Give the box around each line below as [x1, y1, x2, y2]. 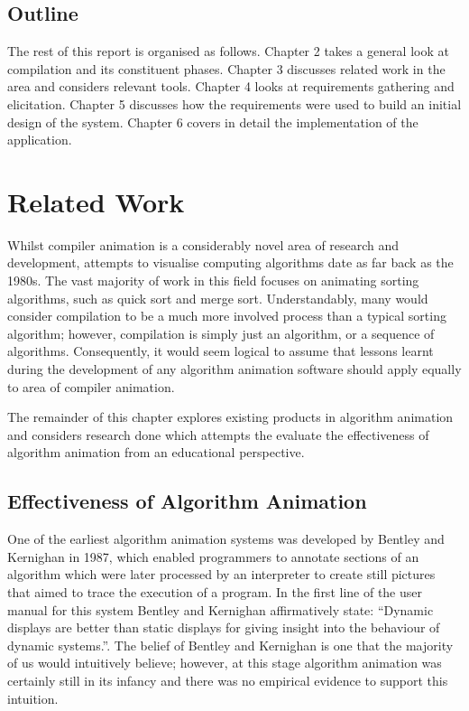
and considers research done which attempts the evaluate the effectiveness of [7, 425, 429, 444]
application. [7, 130, 72, 149]
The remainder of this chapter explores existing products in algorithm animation [7, 407, 454, 426]
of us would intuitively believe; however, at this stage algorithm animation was [7, 653, 442, 672]
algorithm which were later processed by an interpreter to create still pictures [7, 565, 436, 584]
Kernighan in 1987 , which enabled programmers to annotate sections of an [7, 547, 419, 566]
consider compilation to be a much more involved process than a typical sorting [7, 306, 446, 325]
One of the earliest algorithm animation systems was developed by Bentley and [7, 529, 445, 548]
